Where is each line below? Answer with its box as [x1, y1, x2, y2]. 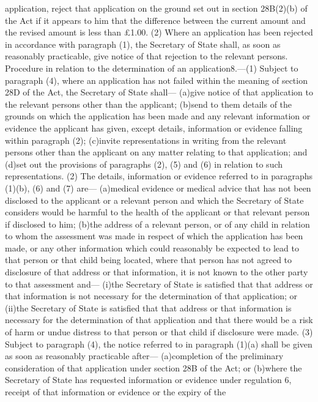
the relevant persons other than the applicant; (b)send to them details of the [5, 97, 292, 110]
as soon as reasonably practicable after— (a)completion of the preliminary [5, 349, 284, 362]
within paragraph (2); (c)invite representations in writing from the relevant [5, 133, 287, 146]
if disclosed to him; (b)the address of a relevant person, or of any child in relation [5, 217, 310, 230]
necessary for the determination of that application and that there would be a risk [5, 313, 313, 326]
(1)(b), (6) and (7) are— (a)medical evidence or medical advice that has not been [5, 181, 311, 194]
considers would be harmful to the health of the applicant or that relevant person [5, 206, 310, 218]
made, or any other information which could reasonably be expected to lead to [5, 241, 299, 254]
